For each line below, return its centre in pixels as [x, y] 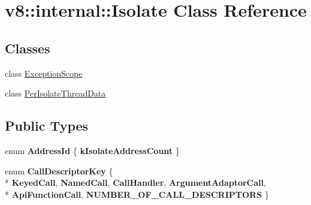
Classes [28, 48]
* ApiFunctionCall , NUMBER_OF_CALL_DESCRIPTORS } [137, 194]
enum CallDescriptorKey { [59, 171]
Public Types [47, 126]
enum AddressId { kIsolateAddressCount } [92, 150]
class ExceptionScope [44, 73]
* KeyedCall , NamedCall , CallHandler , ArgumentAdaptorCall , [135, 183]
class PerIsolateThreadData [55, 93]
